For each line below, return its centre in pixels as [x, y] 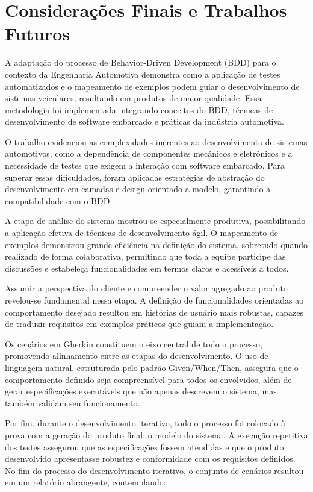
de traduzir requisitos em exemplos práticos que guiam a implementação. [139, 324]
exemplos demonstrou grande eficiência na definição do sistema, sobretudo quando [156, 244]
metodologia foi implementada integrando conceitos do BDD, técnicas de [139, 109]
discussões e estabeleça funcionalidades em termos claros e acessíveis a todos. [147, 268]
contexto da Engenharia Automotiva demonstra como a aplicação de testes [143, 74]
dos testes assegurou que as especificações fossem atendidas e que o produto [144, 447]
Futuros [37, 33]
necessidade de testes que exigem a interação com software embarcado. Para [145, 165]
